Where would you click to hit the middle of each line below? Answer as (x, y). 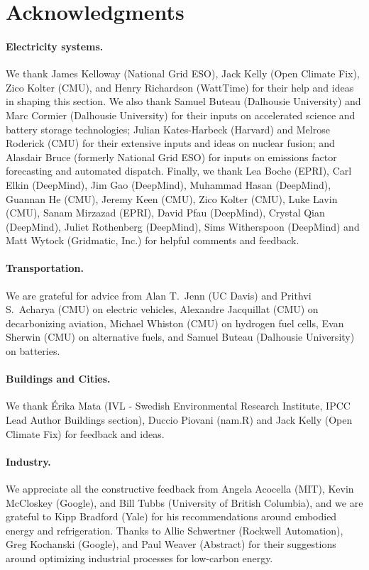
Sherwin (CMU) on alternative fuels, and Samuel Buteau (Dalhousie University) (180, 337)
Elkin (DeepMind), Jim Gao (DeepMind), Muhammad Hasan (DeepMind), (169, 184)
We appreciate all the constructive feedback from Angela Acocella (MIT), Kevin (180, 489)
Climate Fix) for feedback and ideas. (85, 433)
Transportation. (45, 268)
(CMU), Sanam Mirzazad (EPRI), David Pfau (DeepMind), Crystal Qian (165, 213)
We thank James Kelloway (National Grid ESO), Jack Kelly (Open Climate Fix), (183, 73)
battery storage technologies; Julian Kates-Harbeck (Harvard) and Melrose (168, 129)
